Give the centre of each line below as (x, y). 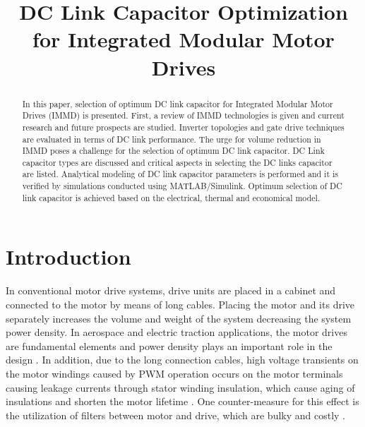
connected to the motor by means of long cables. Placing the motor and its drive (180, 304)
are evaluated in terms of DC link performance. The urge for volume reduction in (172, 139)
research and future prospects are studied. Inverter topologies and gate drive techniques (183, 127)
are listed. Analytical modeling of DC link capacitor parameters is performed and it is (180, 174)
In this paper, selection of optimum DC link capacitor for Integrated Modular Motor (178, 103)
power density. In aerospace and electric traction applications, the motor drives (176, 332)
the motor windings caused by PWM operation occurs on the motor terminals (174, 373)
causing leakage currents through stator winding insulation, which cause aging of (180, 387)
